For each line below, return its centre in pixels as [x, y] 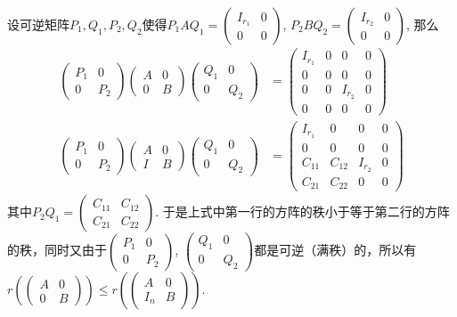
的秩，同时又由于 [57, 250]
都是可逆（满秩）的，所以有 [335, 250]
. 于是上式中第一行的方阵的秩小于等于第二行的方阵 [302, 211]
